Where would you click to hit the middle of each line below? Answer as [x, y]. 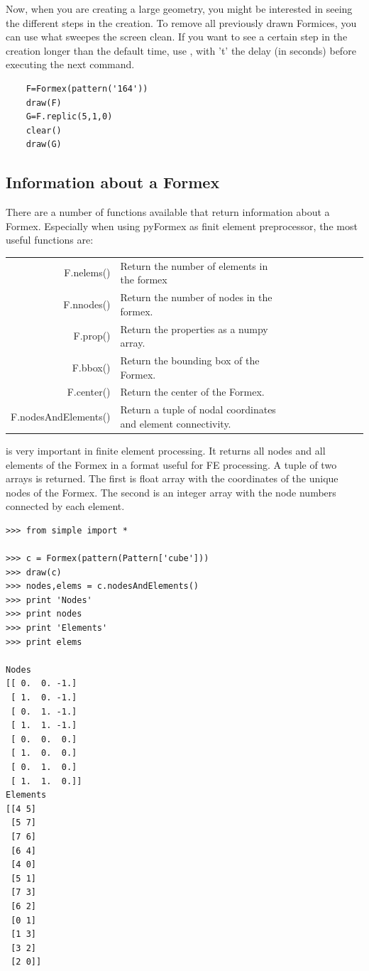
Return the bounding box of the [190, 360]
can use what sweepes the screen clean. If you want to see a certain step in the [177, 37]
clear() [44, 130]
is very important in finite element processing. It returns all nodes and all [166, 450]
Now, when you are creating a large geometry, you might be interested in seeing [179, 9]
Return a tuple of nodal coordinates [198, 409]
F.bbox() [91, 367]
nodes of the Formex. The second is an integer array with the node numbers [171, 492]
